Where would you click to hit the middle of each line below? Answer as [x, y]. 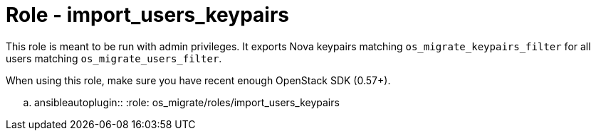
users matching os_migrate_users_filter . [114, 58]
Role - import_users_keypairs [147, 15]
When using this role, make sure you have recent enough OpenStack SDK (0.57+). [198, 80]
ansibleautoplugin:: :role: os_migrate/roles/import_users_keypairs [187, 102]
